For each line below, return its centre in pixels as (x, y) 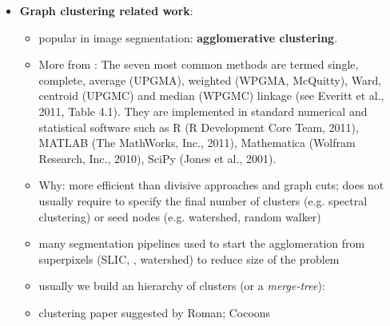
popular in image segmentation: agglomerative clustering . (188, 37)
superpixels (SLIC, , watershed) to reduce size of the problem (189, 258)
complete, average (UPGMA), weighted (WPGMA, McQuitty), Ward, (210, 80)
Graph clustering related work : (106, 10)
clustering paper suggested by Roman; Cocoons (155, 312)
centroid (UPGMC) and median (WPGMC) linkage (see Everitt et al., (211, 95)
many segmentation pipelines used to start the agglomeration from (202, 243)
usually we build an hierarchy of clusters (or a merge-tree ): (182, 286)
